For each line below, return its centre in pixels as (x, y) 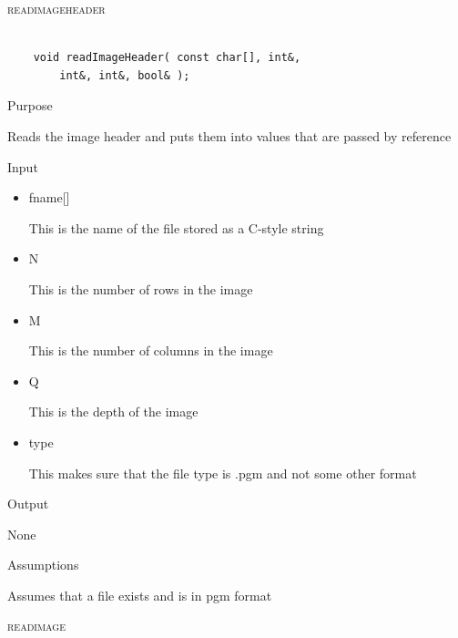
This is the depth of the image (113, 412)
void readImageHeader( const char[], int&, (167, 58)
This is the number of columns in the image (151, 350)
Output (28, 504)
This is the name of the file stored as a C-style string (176, 227)
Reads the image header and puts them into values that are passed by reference (229, 135)
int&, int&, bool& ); (125, 75)
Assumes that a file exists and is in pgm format (140, 595)
